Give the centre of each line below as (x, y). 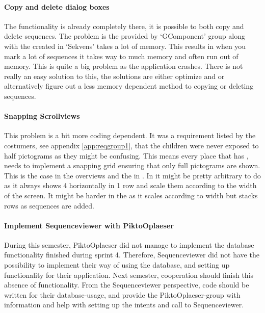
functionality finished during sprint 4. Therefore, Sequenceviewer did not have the (132, 255)
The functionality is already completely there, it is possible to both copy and (124, 26)
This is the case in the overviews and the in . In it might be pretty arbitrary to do (132, 175)
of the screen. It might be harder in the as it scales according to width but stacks (131, 195)
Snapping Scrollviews (42, 116)
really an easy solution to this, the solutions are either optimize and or (114, 76)
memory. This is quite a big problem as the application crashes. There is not (124, 66)
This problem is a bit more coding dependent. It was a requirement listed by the (130, 135)
